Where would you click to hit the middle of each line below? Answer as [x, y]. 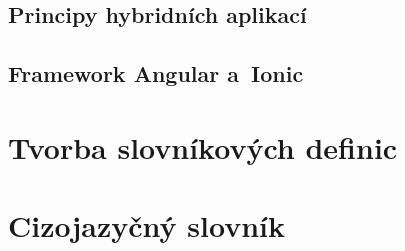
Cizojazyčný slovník [146, 225]
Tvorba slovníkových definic [203, 146]
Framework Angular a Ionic [156, 73]
